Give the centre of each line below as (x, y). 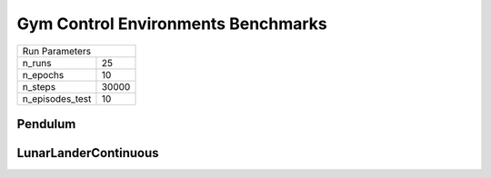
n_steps (39, 86)
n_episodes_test (57, 98)
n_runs (37, 63)
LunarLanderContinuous (88, 153)
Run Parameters (56, 51)
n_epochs (43, 74)
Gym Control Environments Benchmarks (172, 24)
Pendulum (46, 124)
